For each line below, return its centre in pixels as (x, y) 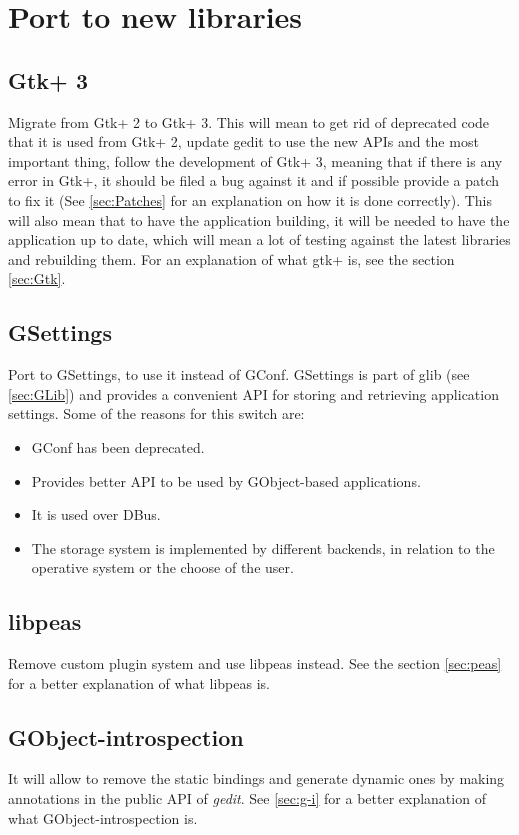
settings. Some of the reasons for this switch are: (156, 413)
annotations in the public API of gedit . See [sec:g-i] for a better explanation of (247, 798)
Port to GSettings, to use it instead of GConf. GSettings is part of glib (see (239, 374)
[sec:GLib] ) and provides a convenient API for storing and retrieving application (253, 393)
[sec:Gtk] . (37, 278)
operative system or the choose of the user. (162, 567)
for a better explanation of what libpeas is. (139, 682)
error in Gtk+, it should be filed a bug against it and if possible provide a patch (254, 180)
